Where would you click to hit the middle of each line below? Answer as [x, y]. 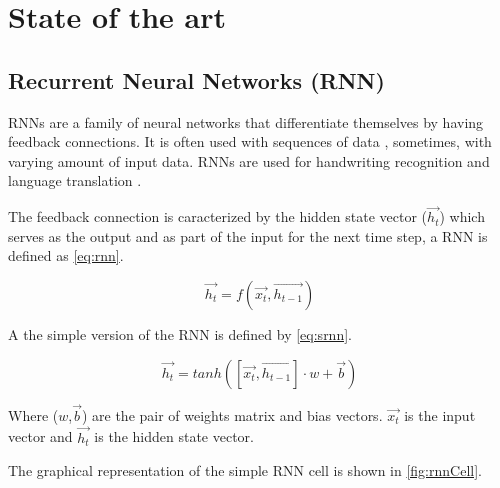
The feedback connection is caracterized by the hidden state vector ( [218, 216]
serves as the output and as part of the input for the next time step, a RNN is [248, 235]
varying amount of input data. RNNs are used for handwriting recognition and [249, 160]
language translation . [75, 180]
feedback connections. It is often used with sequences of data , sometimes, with [250, 141]
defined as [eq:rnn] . [66, 255]
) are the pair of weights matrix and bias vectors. [232, 414]
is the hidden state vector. [174, 436]
